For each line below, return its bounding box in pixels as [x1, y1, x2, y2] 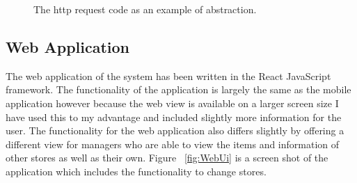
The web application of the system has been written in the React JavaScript [6, 68, 331, 83]
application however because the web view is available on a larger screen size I [6, 95, 339, 110]
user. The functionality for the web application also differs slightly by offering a [6, 123, 344, 138]
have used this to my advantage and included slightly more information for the [6, 109, 342, 124]
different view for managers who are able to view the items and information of [6, 136, 340, 151]
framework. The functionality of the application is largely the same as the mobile [6, 82, 351, 97]
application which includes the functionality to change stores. [6, 164, 267, 178]
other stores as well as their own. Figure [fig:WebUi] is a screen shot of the [6, 150, 328, 165]
